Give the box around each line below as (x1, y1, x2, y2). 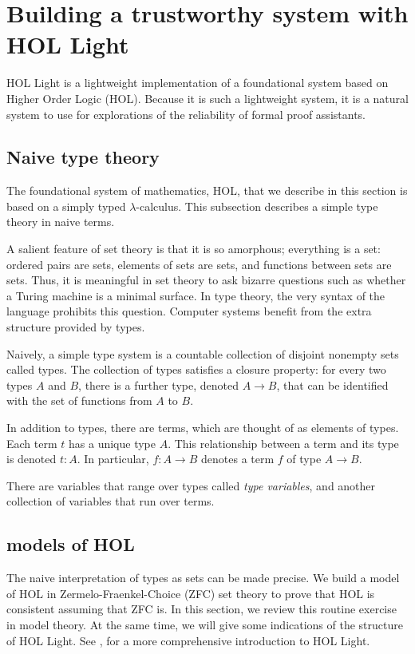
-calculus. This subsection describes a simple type (136, 197, 378, 214)
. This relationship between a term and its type (168, 434, 399, 451)
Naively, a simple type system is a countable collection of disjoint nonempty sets (6, 345, 399, 362)
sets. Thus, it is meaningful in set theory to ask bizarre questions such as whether (6, 272, 406, 288)
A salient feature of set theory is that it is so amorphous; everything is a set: (6, 240, 381, 257)
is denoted (6, 450, 57, 467)
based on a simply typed (6, 197, 126, 214)
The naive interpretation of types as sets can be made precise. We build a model (6, 569, 400, 586)
